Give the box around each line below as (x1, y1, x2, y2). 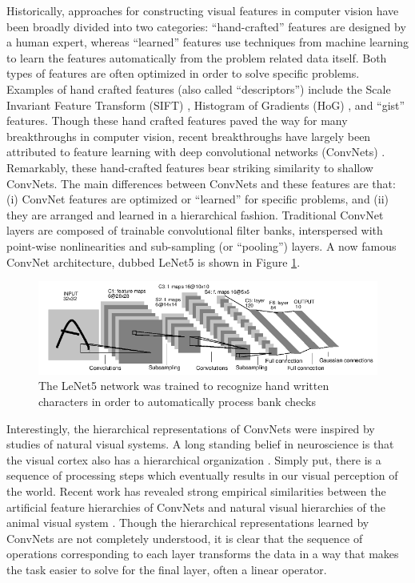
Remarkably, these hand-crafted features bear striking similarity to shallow (6, 159, 373, 175)
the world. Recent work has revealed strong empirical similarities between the (6, 483, 386, 499)
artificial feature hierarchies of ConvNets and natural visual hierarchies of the (6, 498, 385, 515)
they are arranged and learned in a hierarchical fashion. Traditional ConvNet (6, 206, 384, 223)
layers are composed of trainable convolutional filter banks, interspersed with (6, 222, 383, 239)
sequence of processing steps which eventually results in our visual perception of (6, 467, 398, 484)
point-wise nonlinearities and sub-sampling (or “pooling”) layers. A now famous (6, 237, 397, 254)
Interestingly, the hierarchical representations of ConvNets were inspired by (6, 420, 375, 436)
